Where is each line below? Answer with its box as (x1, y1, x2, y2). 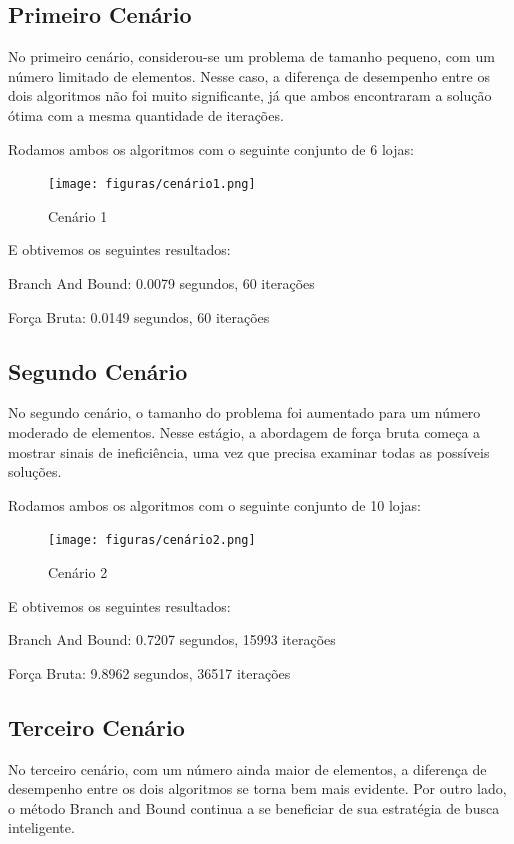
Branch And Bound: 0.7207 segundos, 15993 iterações (8, 629, 336, 650)
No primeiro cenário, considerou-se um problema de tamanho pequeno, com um (8, 46, 495, 67)
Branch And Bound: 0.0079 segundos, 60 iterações (8, 273, 315, 294)
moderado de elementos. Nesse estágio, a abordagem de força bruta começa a (8, 422, 481, 442)
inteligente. (8, 817, 75, 838)
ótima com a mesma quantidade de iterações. (8, 104, 284, 125)
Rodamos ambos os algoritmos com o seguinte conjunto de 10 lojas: (8, 494, 421, 515)
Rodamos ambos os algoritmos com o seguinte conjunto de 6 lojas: (8, 138, 414, 159)
